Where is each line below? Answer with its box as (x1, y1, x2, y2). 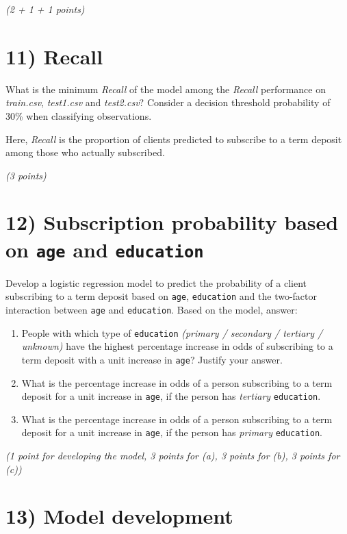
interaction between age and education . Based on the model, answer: (5, 302, 298, 316)
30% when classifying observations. (5, 108, 152, 123)
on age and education (5, 235, 204, 263)
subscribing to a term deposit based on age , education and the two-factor (5, 289, 318, 303)
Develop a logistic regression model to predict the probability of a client (5, 275, 307, 290)
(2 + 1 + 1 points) (5, 2, 85, 16)
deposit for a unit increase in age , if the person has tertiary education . (21, 389, 321, 403)
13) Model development (5, 502, 233, 530)
